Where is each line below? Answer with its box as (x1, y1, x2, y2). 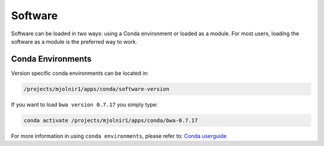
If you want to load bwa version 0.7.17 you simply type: (11, 101, 158, 108)
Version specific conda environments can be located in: (11, 69, 149, 77)
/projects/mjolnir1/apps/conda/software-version (23, 86, 170, 92)
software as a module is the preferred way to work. (11, 38, 137, 45)
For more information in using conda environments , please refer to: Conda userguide (11, 132, 227, 139)
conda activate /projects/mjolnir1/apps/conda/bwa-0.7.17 (23, 117, 198, 124)
